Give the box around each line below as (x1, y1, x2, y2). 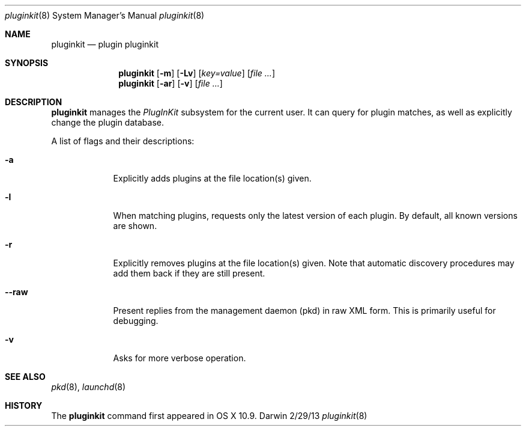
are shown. (113, 221, 157, 231)
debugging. (113, 316, 159, 326)
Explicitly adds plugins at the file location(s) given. (113, 173, 312, 183)
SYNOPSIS (5, 58, 49, 68)
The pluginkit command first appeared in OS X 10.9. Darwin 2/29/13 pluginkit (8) (51, 411, 367, 421)
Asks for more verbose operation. (113, 353, 246, 363)
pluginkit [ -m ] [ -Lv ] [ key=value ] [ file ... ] (118, 68, 276, 78)
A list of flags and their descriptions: (51, 136, 195, 146)
